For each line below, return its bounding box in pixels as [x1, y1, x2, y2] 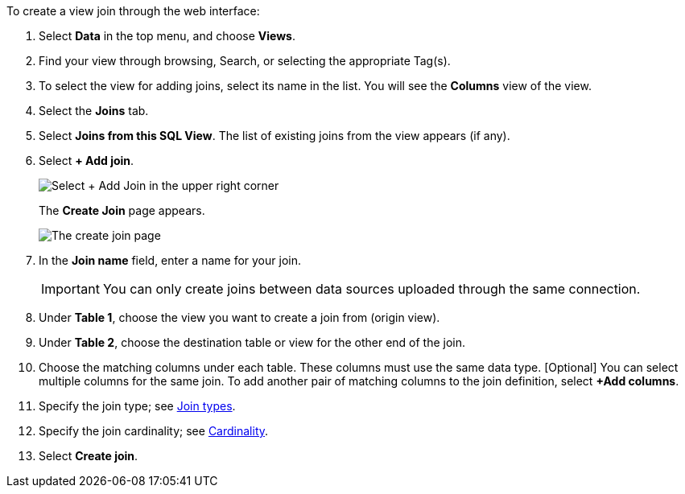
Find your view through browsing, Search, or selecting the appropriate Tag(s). [39, 54, 451, 68]
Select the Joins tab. [39, 104, 149, 117]
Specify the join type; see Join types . [39, 399, 236, 413]
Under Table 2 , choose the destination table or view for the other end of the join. [39, 336, 466, 349]
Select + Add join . [39, 154, 134, 167]
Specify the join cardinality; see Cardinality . [39, 424, 269, 438]
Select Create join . [39, 449, 138, 463]
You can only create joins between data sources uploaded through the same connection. [102, 281, 641, 297]
